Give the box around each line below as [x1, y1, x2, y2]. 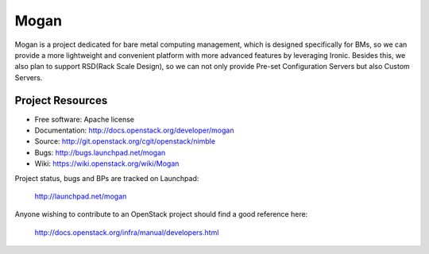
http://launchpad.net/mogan [34, 191, 127, 201]
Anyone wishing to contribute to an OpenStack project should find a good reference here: [14, 210, 308, 219]
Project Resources [14, 94, 108, 107]
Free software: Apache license [34, 114, 135, 124]
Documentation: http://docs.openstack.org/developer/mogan [34, 125, 234, 135]
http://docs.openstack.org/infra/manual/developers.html [34, 227, 219, 237]
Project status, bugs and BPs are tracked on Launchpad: [14, 173, 199, 183]
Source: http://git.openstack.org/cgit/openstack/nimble [34, 137, 216, 146]
